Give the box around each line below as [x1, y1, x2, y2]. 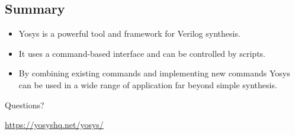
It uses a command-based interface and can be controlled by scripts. [18, 47, 265, 59]
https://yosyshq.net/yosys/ [5, 118, 104, 131]
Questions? [5, 98, 44, 111]
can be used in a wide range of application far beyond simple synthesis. [18, 78, 277, 91]
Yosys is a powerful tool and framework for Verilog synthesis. [18, 27, 241, 40]
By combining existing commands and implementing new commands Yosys [18, 67, 290, 79]
